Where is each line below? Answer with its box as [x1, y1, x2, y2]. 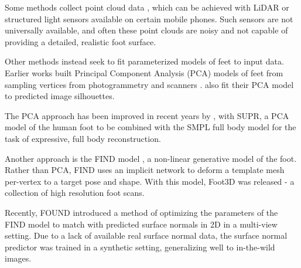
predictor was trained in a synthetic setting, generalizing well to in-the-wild [5, 240, 275, 253]
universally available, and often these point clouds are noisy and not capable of [5, 24, 288, 36]
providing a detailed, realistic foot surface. [5, 35, 156, 48]
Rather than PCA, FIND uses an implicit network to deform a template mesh [5, 164, 285, 176]
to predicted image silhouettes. [5, 90, 115, 102]
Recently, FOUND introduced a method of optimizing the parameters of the [5, 206, 278, 218]
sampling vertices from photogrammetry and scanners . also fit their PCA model [5, 78, 294, 90]
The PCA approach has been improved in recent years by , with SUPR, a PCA [5, 109, 289, 121]
